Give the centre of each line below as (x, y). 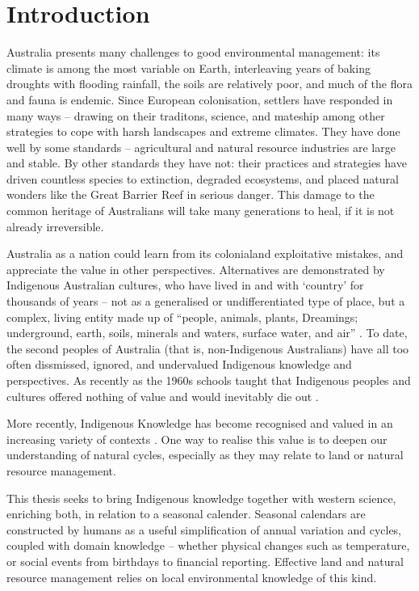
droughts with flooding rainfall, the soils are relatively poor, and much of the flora (209, 84)
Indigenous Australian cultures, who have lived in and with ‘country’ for (185, 285)
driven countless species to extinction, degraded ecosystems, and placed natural (203, 178)
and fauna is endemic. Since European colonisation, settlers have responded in (200, 99)
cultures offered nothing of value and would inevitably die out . (163, 396)
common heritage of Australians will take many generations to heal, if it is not (201, 211)
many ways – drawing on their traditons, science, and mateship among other (196, 115)
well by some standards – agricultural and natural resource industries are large (201, 147)
